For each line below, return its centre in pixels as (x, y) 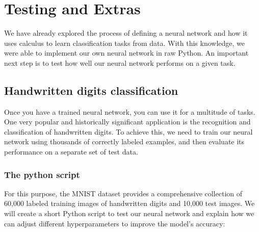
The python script (42, 174)
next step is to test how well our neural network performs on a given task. (120, 62)
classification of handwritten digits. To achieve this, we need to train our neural (128, 131)
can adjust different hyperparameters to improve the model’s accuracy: (115, 223)
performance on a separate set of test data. (71, 152)
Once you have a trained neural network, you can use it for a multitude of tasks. (130, 111)
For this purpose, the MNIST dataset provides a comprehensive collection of (123, 193)
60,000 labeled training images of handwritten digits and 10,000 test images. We (129, 203)
